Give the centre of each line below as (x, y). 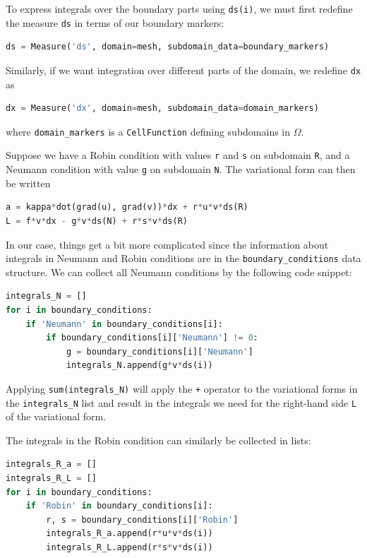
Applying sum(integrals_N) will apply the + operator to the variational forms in (182, 388)
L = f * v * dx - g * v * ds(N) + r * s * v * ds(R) (97, 221)
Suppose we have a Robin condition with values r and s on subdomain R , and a (178, 155)
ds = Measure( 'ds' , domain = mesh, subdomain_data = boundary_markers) (168, 47)
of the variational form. (56, 416)
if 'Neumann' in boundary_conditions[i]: (124, 324)
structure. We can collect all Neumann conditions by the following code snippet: (179, 272)
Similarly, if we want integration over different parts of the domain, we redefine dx (183, 70)
